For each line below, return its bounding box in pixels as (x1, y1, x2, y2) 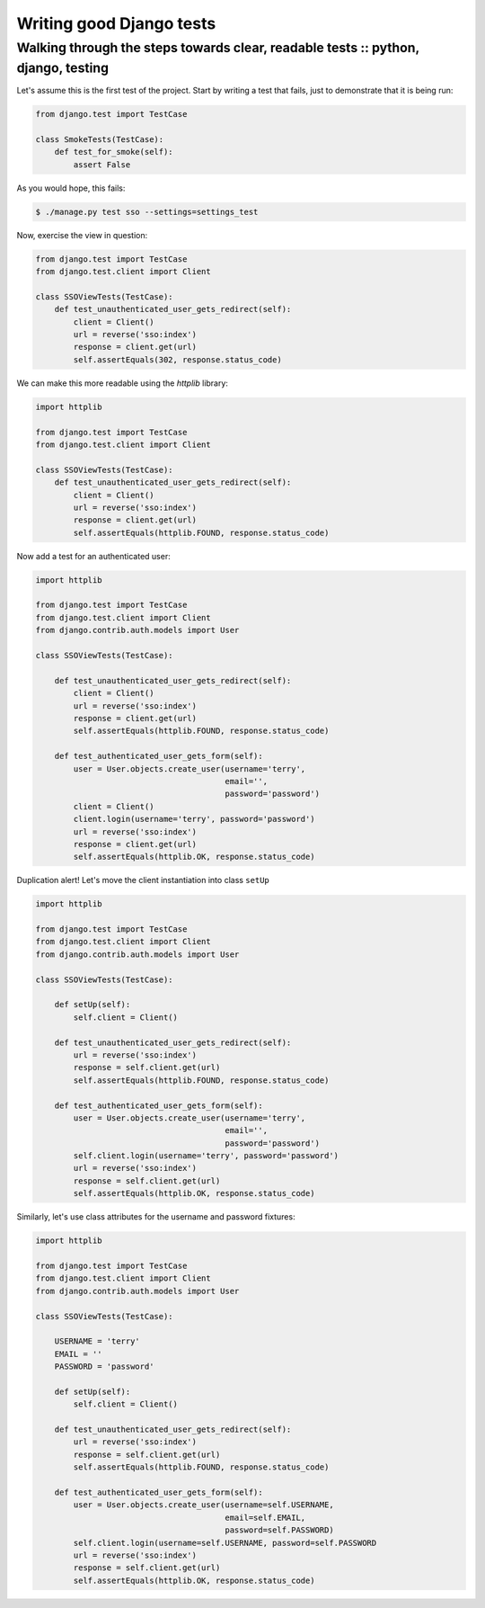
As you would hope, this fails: (16, 183, 126, 193)
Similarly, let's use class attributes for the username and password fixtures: (16, 1211, 295, 1222)
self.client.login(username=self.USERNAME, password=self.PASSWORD (73, 1538, 377, 1548)
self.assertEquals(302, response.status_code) (73, 354, 282, 364)
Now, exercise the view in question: (16, 229, 148, 240)
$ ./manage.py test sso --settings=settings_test (35, 207, 259, 217)
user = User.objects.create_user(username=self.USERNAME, (73, 1500, 334, 1510)
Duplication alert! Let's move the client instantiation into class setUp (16, 875, 269, 886)
